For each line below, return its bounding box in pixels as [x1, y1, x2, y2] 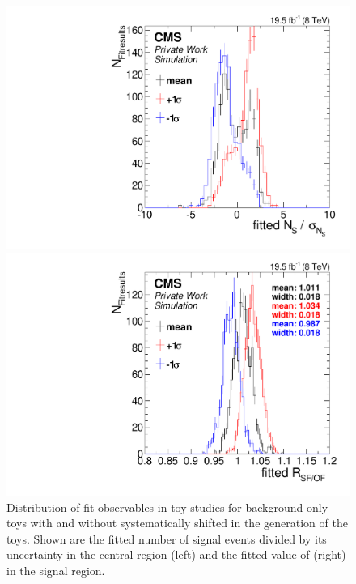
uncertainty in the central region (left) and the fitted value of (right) [6, 546, 346, 563]
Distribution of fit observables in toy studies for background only [6, 498, 328, 515]
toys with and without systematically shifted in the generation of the [6, 514, 348, 531]
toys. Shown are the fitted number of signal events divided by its [6, 530, 327, 547]
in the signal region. [6, 561, 105, 578]
